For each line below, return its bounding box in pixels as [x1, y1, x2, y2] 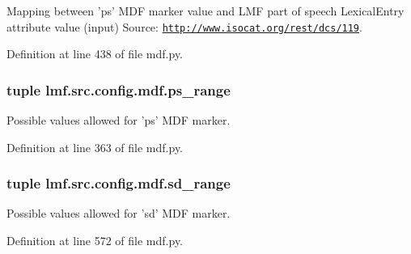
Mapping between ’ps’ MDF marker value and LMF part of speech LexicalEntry [6, 2, 405, 19]
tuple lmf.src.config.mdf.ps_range [6, 79, 231, 99]
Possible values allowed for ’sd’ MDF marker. [6, 205, 231, 222]
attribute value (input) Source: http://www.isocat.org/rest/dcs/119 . [6, 18, 362, 35]
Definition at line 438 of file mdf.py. [6, 45, 184, 62]
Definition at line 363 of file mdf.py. [6, 138, 184, 155]
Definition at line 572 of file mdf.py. [6, 232, 184, 249]
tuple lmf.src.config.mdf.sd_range [6, 173, 231, 193]
